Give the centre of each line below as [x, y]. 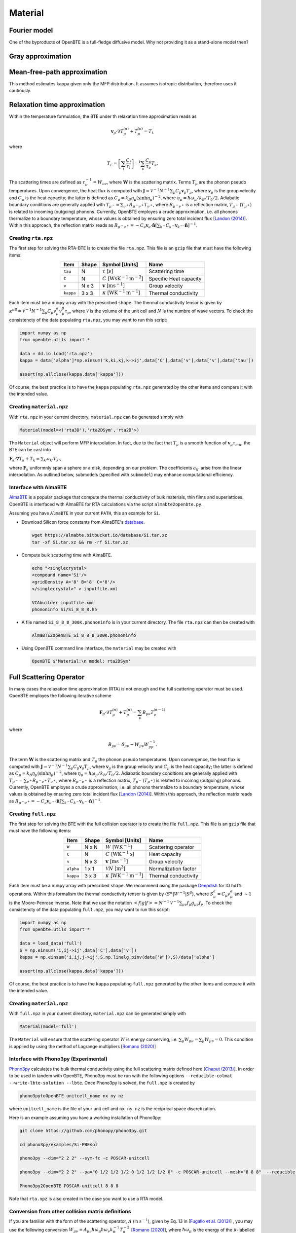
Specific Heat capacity [175, 279]
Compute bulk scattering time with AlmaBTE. [67, 555]
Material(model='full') [48, 1027]
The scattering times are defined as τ [47, 182]
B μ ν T [148, 713]
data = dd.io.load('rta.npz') [56, 353]
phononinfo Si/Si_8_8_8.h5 [64, 610]
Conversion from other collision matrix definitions [70, 1211]
